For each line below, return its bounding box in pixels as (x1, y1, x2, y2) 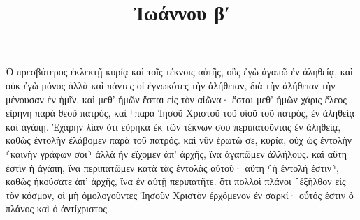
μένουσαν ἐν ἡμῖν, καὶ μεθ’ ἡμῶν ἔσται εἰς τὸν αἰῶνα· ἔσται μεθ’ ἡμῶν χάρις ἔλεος (6, 91, 347, 106)
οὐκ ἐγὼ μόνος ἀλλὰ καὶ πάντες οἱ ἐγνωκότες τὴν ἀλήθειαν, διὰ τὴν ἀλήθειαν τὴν (6, 78, 336, 92)
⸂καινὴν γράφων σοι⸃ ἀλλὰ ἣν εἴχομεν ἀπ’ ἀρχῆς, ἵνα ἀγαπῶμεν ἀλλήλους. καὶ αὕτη (6, 146, 347, 161)
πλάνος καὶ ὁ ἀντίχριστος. (6, 201, 110, 216)
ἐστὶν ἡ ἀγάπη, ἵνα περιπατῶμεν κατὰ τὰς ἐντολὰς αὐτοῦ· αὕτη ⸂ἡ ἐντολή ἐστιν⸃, (6, 160, 339, 175)
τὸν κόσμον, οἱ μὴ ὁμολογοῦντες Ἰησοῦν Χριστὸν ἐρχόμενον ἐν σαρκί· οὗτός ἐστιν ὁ (6, 187, 354, 202)
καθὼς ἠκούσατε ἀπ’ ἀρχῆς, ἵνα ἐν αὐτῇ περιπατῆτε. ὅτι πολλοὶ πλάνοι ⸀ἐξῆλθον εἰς (6, 174, 346, 189)
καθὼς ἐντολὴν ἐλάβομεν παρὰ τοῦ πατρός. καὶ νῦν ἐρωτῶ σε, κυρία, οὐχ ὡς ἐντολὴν (6, 133, 352, 147)
